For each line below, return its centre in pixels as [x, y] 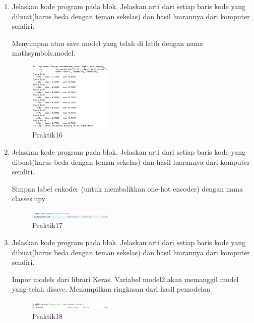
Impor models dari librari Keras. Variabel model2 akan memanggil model [125, 279]
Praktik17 [47, 225]
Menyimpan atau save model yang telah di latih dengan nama [108, 43]
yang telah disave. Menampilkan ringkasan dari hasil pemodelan [111, 289]
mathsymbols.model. [44, 53]
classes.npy [29, 198]
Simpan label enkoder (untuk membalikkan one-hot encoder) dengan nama [128, 188]
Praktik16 [47, 135]
